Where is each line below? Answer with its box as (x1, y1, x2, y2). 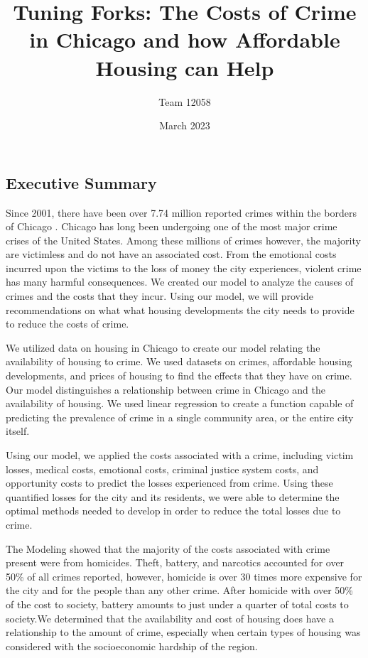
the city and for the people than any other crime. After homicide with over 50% (6, 583, 354, 598)
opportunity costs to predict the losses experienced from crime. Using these (6, 475, 333, 490)
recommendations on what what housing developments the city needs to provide (6, 302, 355, 317)
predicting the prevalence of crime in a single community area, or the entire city (6, 409, 354, 424)
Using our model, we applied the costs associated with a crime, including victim (6, 448, 354, 462)
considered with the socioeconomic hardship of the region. (6, 638, 258, 653)
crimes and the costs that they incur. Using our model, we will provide (6, 288, 313, 303)
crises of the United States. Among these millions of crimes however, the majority (6, 232, 361, 247)
